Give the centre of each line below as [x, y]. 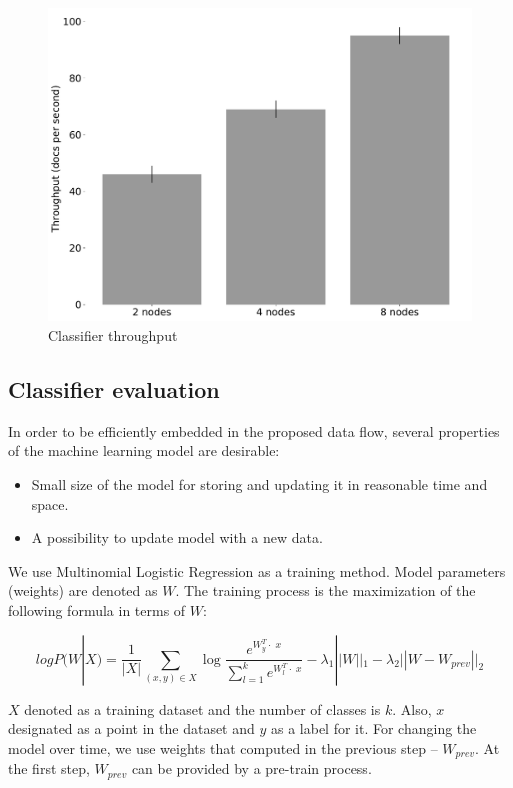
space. [50, 503]
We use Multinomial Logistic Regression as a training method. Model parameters [257, 570]
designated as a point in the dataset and [131, 728]
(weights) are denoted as [83, 590]
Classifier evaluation [114, 389]
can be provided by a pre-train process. [251, 768]
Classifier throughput [113, 335]
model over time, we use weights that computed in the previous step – [223, 747]
